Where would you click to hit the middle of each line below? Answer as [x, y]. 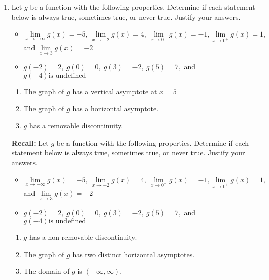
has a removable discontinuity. [76, 125]
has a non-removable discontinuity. [83, 237]
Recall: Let [30, 142]
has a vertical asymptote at [115, 91]
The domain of [46, 271]
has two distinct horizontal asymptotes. [133, 254]
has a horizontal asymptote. [115, 108]
